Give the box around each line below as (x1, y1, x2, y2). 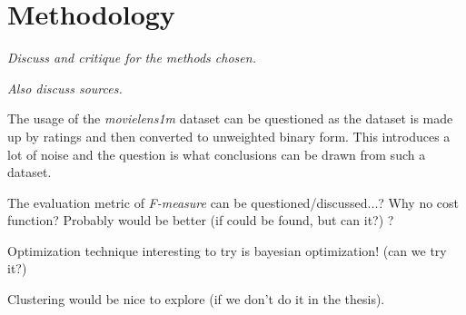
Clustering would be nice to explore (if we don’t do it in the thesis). (7, 290, 385, 309)
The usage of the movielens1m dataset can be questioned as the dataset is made (7, 109, 453, 128)
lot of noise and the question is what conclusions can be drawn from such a (7, 144, 426, 163)
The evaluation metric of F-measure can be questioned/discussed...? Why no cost (7, 192, 460, 212)
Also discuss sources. (7, 78, 123, 97)
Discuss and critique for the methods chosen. (7, 48, 256, 67)
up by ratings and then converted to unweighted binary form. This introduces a (7, 126, 451, 145)
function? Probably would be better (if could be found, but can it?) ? (7, 211, 394, 230)
